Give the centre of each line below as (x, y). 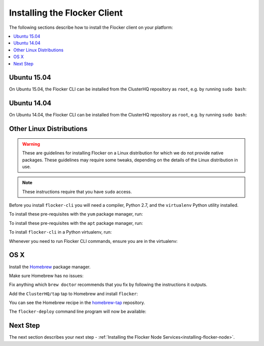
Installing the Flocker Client (66, 13)
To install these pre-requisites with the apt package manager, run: (76, 223)
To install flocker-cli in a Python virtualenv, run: (60, 232)
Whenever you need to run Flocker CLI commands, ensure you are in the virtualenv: (93, 241)
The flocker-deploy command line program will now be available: (78, 312)
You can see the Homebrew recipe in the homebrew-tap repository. (77, 303)
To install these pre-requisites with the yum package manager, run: (76, 214)
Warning (31, 144)
